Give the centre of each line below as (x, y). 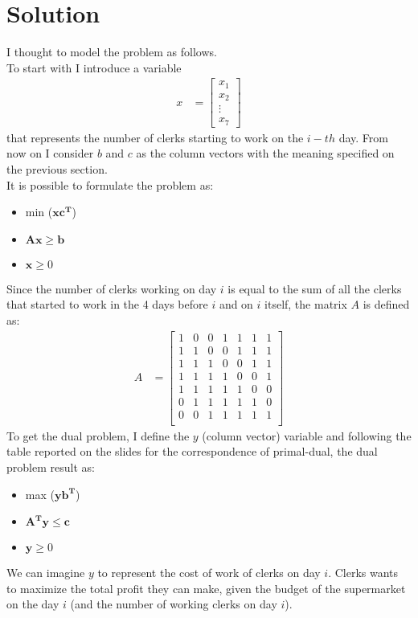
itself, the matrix (306, 304)
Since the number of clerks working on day (112, 288)
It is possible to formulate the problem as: (110, 184)
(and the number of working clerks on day (174, 604)
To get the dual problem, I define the (98, 435)
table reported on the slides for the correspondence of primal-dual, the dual (192, 451)
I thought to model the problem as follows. (112, 52)
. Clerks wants (363, 573)
